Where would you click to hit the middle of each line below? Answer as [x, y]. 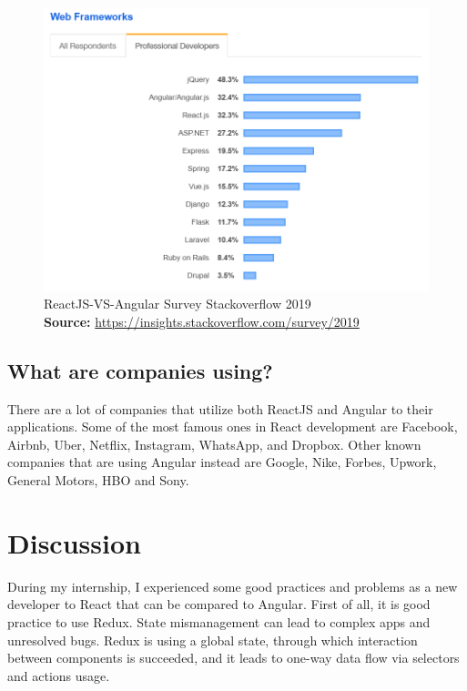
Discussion [74, 542]
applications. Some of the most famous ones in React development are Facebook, [233, 427]
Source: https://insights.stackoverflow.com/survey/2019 [202, 321]
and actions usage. [59, 675]
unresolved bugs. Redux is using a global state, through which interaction [213, 640]
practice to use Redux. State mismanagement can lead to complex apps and [219, 621]
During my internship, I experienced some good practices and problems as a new [233, 586]
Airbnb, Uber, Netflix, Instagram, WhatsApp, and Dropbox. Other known [214, 444]
